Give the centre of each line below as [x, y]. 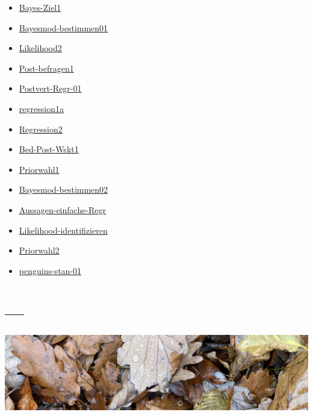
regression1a [41, 108]
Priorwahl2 [39, 250]
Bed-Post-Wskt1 [49, 149]
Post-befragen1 [46, 68]
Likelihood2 [40, 48]
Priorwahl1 [39, 169]
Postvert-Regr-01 [50, 88]
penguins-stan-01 [50, 270]
